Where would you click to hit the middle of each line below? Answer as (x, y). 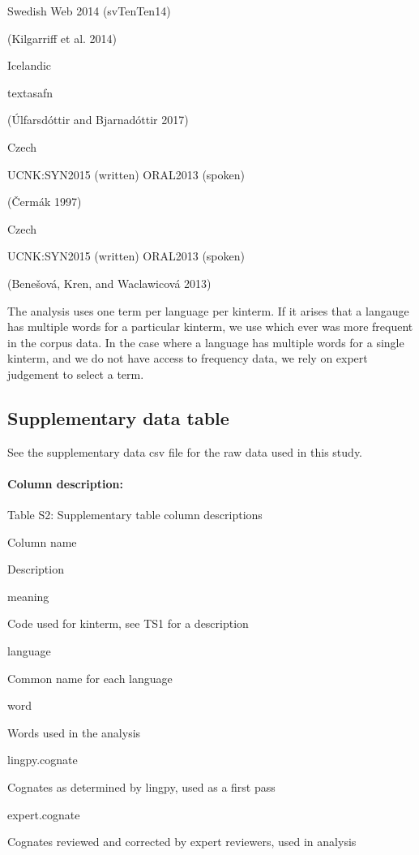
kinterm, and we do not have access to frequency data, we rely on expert (188, 358)
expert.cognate (44, 814)
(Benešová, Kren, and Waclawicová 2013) (109, 283)
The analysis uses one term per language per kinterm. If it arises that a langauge (208, 310)
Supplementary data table (118, 417)
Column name (42, 541)
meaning (28, 596)
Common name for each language (90, 678)
